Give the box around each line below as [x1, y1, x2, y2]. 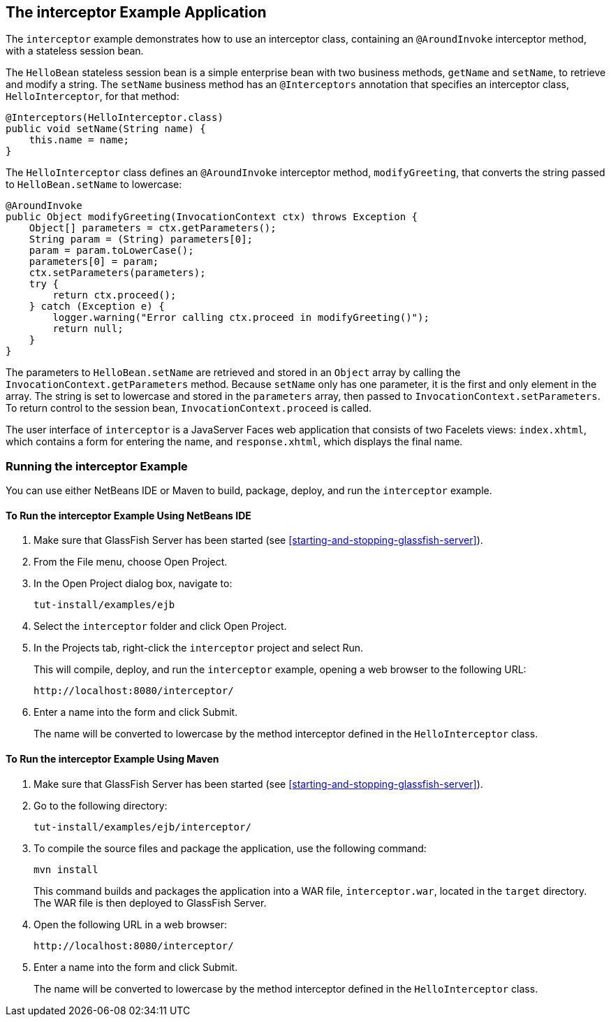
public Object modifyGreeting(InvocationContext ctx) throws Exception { [6, 211, 418, 223]
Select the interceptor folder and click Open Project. [34, 620, 287, 633]
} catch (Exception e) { [29, 301, 165, 312]
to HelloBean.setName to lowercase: [6, 178, 182, 191]
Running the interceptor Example [6, 459, 188, 473]
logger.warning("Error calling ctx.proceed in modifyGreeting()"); [52, 312, 429, 324]
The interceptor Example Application [6, 3, 267, 21]
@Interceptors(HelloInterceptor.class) [6, 112, 223, 124]
